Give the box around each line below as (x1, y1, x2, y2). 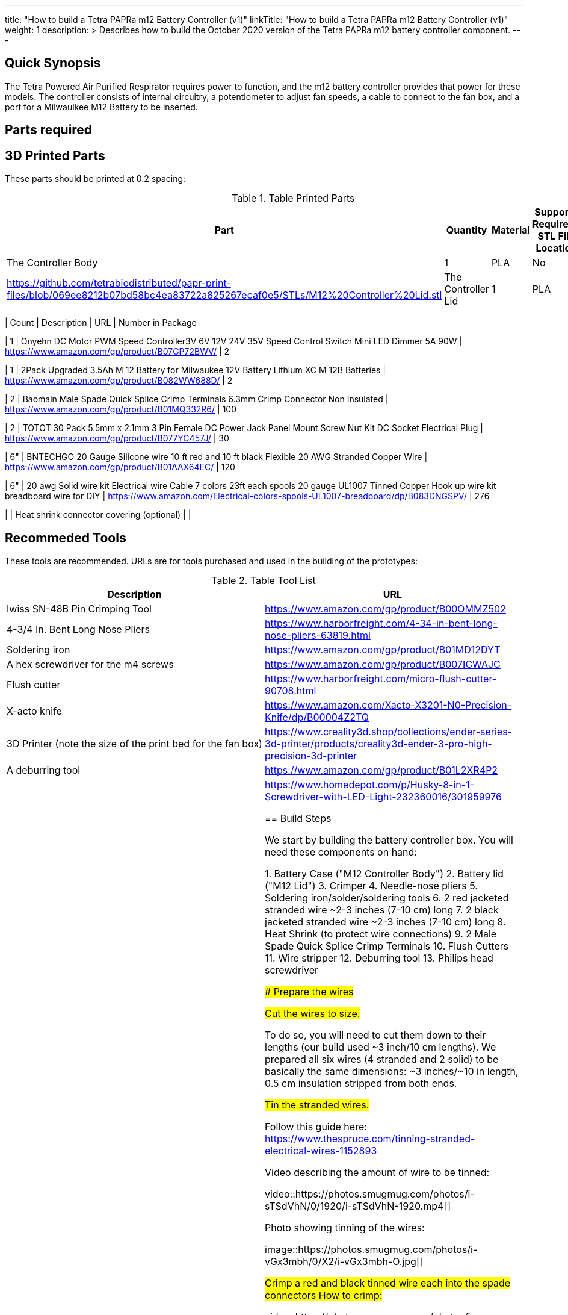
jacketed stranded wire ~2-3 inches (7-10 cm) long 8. (265, 915, 506, 928)
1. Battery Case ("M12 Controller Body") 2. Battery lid (265, 867, 504, 880)
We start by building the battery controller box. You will (265, 833, 513, 846)
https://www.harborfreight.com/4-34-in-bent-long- (265, 617, 498, 629)
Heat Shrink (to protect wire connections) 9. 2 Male (265, 927, 497, 940)
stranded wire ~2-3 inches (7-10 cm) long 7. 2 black (265, 903, 499, 916)
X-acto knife (7, 704, 62, 717)
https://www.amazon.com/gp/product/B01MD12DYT (265, 643, 501, 656)
